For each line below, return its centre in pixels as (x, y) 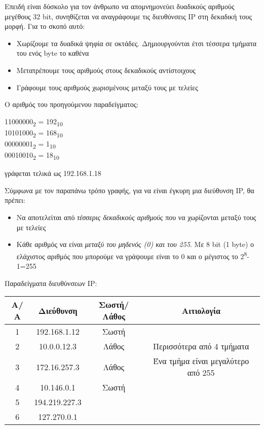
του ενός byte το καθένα (53, 53)
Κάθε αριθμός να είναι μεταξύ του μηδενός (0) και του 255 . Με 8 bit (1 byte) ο (135, 244)
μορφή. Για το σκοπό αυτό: (45, 26)
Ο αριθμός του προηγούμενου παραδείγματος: (72, 104)
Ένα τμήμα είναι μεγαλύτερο (201, 361)
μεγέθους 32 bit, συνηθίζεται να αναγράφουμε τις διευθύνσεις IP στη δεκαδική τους (128, 16)
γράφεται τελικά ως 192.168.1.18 (53, 173)
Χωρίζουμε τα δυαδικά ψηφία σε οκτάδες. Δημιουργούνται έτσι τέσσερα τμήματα (137, 43)
